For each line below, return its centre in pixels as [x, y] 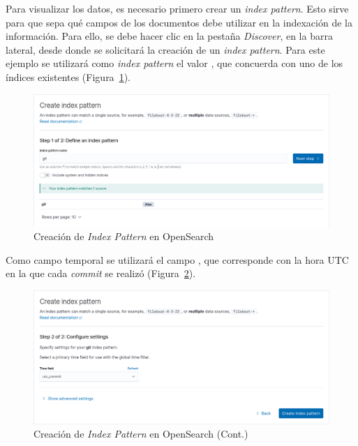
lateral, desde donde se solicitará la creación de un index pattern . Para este [165, 49]
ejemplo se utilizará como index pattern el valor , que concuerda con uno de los [174, 63]
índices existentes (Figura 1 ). [68, 76]
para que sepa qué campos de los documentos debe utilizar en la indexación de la [179, 22]
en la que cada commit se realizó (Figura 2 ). [101, 273]
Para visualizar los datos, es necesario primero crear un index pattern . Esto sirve [177, 8]
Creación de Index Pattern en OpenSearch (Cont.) [141, 434]
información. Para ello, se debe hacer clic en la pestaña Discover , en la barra [169, 36]
